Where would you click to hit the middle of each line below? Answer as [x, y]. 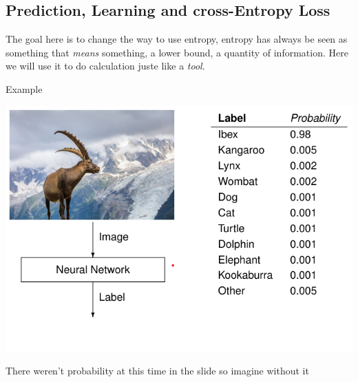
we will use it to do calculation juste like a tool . [105, 66]
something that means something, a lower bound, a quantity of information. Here [177, 52]
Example [24, 88]
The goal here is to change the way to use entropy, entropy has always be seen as [177, 39]
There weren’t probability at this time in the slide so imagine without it [157, 371]
